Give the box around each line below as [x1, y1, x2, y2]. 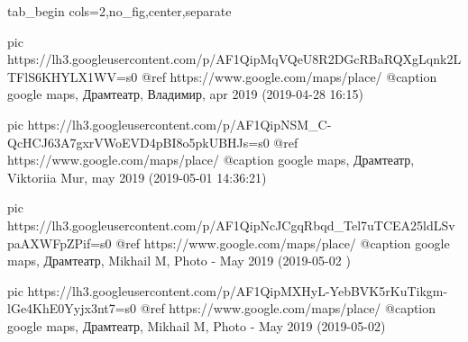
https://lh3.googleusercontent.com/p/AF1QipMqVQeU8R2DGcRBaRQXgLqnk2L [7, 49, 462, 68]
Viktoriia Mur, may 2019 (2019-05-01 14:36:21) [7, 167, 267, 186]
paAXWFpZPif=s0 [7, 233, 112, 252]
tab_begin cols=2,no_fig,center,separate [7, 2, 232, 20]
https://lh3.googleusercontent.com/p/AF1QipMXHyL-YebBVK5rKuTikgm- [27, 281, 448, 300]
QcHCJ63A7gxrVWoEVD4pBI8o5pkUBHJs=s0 [7, 132, 270, 151]
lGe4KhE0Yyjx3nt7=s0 [7, 299, 137, 318]
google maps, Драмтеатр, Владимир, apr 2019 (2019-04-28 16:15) [7, 85, 363, 103]
